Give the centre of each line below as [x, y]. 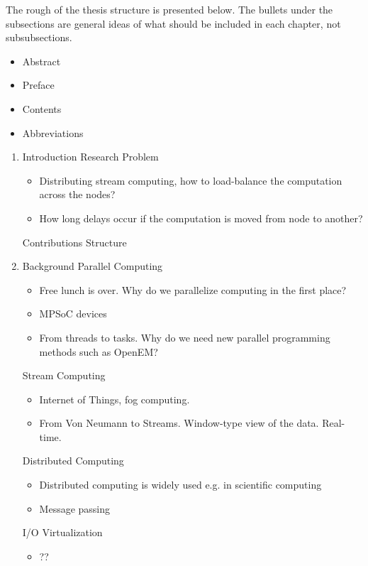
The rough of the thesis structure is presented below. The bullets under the [169, 9]
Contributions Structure [74, 242]
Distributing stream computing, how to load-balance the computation [191, 180]
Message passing [75, 508]
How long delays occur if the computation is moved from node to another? [201, 218]
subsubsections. [39, 37]
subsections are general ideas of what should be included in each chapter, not [173, 23]
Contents [42, 108]
